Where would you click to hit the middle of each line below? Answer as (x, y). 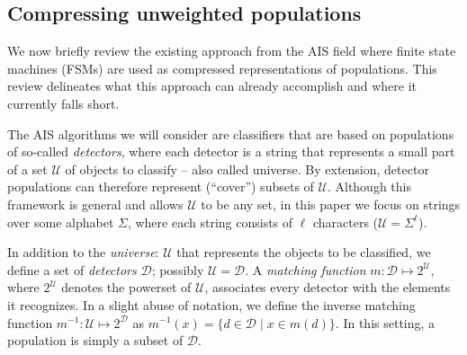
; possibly (178, 269)
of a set (27, 169)
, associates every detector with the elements (328, 287)
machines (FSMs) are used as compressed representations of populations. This (222, 68)
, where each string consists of (210, 222)
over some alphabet (61, 222)
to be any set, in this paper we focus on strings (331, 204)
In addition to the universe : (83, 252)
